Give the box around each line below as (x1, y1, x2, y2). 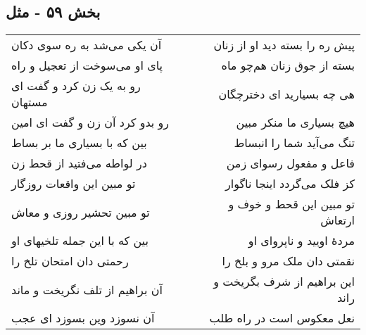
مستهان (11, 94, 48, 110)
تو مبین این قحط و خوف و (228, 196, 355, 213)
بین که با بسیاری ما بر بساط (11, 134, 147, 151)
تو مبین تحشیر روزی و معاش (11, 203, 150, 220)
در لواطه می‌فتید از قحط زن (11, 155, 147, 172)
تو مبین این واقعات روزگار (11, 175, 136, 192)
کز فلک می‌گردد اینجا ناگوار (225, 175, 355, 192)
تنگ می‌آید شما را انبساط (234, 134, 355, 151)
